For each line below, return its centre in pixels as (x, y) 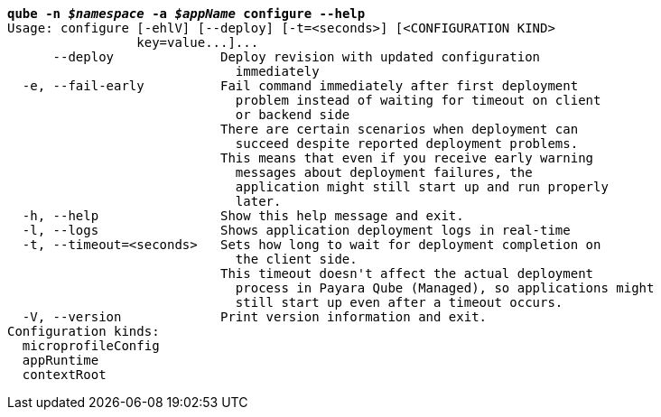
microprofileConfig (91, 346)
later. (258, 201)
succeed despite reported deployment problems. (407, 144)
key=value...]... (198, 42)
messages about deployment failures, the (384, 172)
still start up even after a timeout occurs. (399, 302)
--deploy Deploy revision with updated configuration (297, 57)
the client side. (296, 259)
